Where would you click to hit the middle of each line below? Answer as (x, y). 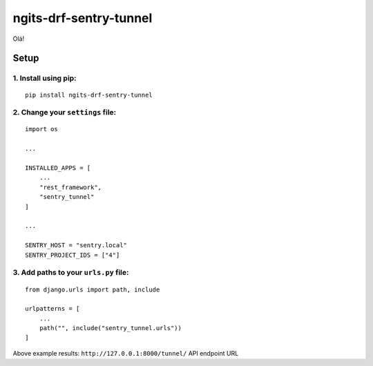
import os (41, 129)
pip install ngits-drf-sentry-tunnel (89, 95)
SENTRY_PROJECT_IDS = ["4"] (73, 255)
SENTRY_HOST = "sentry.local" (76, 245)
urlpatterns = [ (52, 309)
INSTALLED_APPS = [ (58, 168)
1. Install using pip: (45, 78)
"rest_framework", (70, 187)
